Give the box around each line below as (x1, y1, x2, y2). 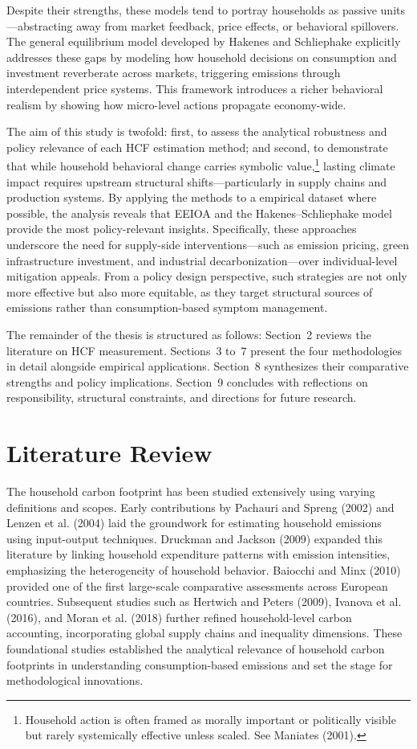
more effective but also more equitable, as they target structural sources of (6, 283, 373, 300)
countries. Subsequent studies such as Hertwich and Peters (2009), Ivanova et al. (6, 593, 402, 610)
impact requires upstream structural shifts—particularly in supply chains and (6, 173, 387, 190)
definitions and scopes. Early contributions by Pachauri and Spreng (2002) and (6, 498, 395, 515)
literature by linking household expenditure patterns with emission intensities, (6, 546, 391, 563)
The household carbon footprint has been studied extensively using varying (6, 483, 375, 500)
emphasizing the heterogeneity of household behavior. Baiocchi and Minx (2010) (6, 562, 401, 578)
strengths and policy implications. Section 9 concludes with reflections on (6, 373, 368, 390)
